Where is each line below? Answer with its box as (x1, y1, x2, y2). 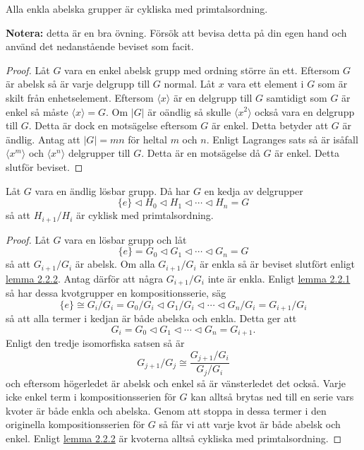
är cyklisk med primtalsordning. (75, 208, 214, 223)
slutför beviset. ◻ (6, 159, 83, 174)
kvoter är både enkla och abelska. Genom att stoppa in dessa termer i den (6, 403, 327, 418)
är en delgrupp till (173, 90, 253, 105)
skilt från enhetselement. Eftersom (6, 90, 154, 105)
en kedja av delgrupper (204, 183, 303, 198)
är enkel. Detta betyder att (212, 118, 329, 133)
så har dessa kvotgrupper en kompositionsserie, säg (6, 285, 226, 300)
